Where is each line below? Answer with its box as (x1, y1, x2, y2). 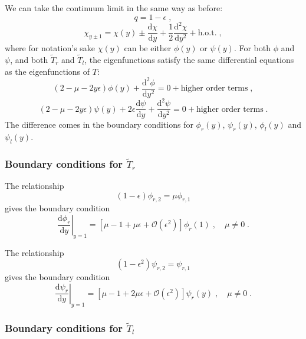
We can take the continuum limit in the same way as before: (5, 2, 223, 14)
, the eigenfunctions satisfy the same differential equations (84, 53, 294, 65)
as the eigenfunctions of (5, 65, 90, 77)
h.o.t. (198, 28, 217, 37)
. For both (233, 42, 271, 54)
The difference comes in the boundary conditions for (5, 118, 193, 131)
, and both (10, 53, 48, 65)
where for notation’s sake (5, 42, 96, 54)
